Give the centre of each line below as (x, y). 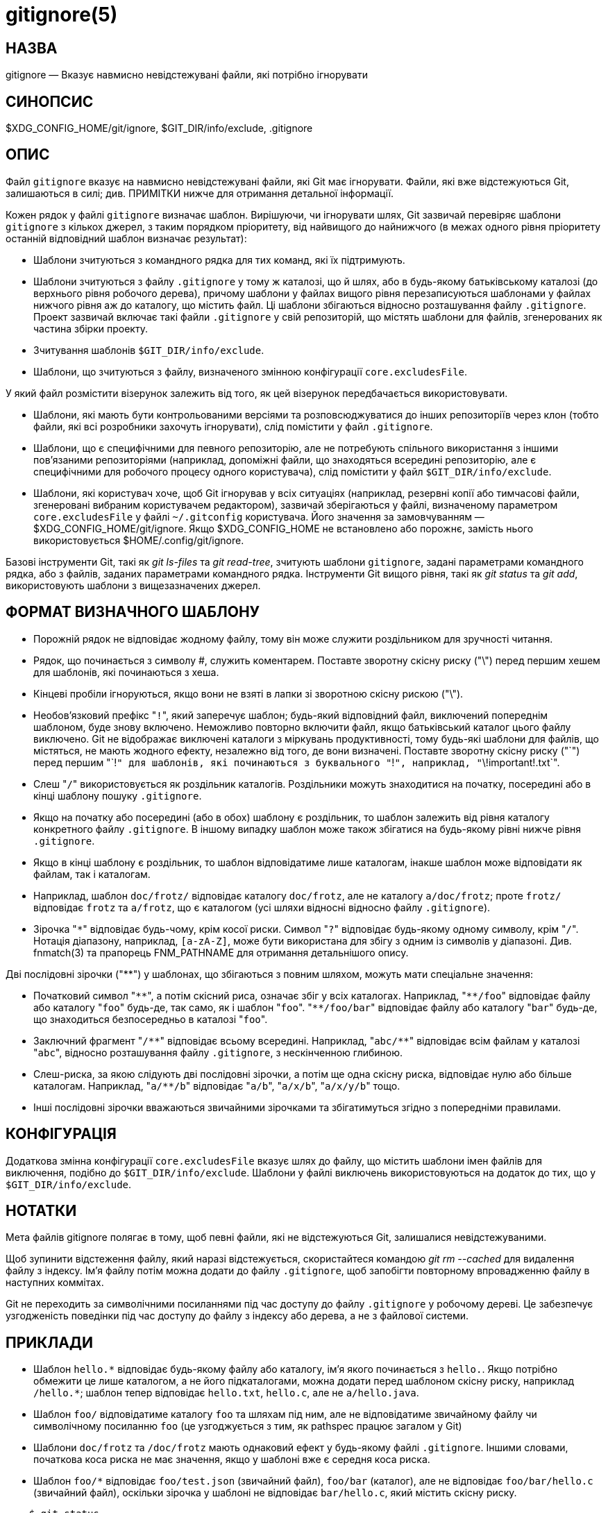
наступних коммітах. (55, 1283)
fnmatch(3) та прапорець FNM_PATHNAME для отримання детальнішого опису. (221, 952)
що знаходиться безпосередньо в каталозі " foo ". (151, 1019)
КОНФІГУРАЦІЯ (61, 1134)
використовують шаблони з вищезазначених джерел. (133, 585)
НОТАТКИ (41, 1210)
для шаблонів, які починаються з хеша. (126, 672)
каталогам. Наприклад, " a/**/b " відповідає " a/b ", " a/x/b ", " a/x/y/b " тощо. (217, 1085)
